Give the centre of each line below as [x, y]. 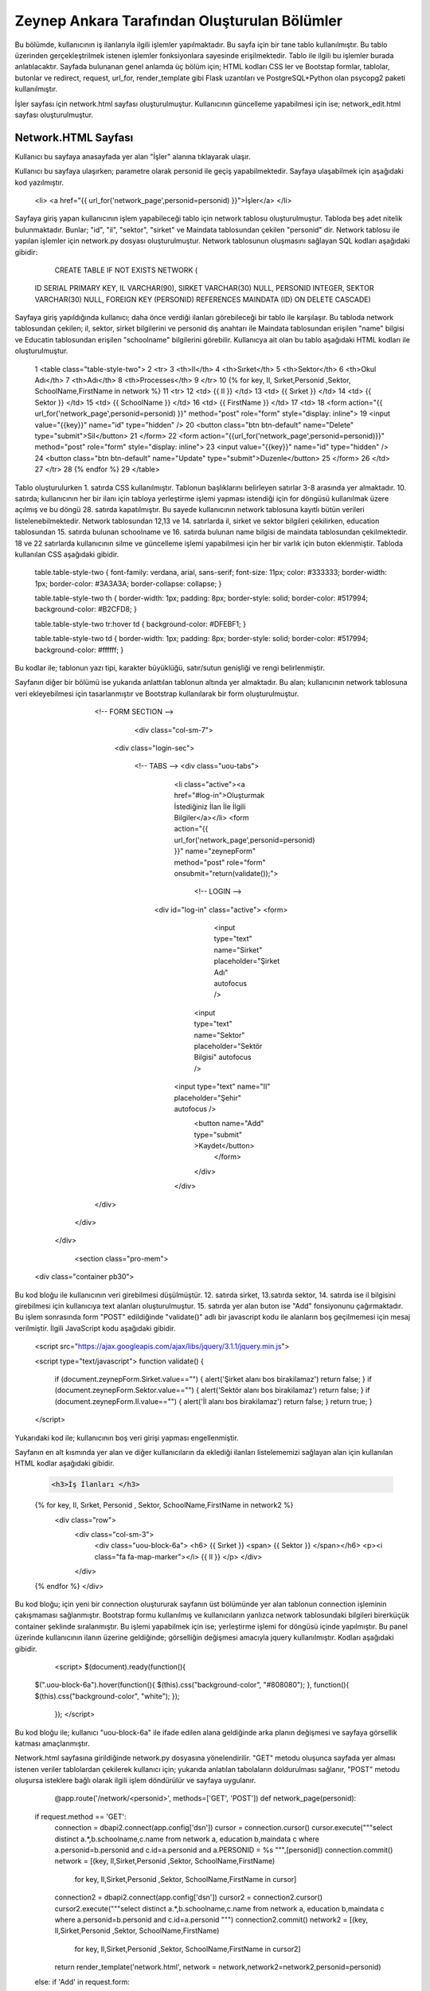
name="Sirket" [238, 950]
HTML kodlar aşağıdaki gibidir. [64, 1463]
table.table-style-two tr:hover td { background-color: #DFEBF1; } [141, 624]
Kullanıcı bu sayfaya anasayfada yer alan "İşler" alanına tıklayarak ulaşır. [133, 156]
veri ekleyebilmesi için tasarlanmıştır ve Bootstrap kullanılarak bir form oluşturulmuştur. [157, 694]
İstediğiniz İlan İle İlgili [210, 806]
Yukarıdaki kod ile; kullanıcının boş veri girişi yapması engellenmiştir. [127, 1438]
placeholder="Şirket [247, 961]
